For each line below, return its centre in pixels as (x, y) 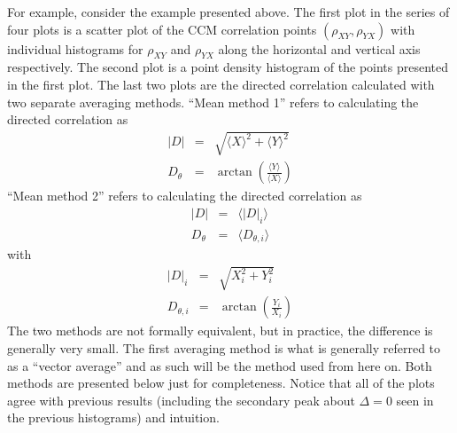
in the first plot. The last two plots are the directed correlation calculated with (221, 84)
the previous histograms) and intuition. (113, 417)
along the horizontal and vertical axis (319, 48)
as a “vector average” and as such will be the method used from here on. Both (220, 365)
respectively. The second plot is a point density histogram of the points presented (228, 67)
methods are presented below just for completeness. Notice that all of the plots (221, 383)
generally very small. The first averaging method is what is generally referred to (224, 348)
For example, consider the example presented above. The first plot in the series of (228, 12)
